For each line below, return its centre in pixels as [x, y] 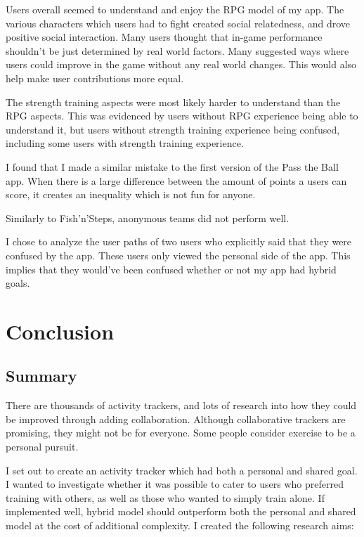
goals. [18, 283]
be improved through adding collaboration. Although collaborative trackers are [176, 419]
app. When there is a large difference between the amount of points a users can [176, 180]
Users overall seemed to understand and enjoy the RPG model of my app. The [175, 9]
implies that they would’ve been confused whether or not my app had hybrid [171, 269]
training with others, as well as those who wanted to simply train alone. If [165, 497]
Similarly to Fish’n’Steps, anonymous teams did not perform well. [148, 218]
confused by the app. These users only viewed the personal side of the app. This [178, 255]
